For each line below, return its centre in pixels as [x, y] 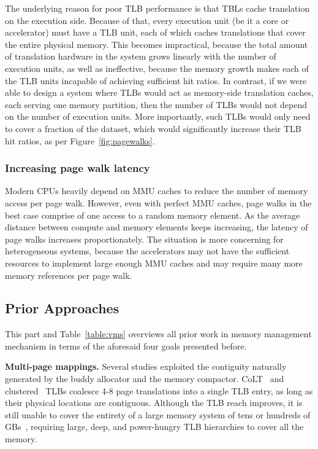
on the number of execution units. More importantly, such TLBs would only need [158, 116]
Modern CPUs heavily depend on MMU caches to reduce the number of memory [157, 191]
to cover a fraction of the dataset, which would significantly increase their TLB [153, 128]
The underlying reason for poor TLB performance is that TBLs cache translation [157, 8]
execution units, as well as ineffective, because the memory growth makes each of [157, 68]
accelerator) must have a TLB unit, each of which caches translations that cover [155, 32]
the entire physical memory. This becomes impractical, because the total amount [157, 44]
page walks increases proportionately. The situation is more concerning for [144, 239]
